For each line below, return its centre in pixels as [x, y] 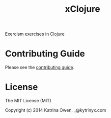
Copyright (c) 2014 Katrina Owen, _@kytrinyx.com [56, 110]
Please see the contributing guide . [40, 68]
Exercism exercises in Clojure [35, 34]
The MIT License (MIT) [28, 101]
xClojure [83, 9]
